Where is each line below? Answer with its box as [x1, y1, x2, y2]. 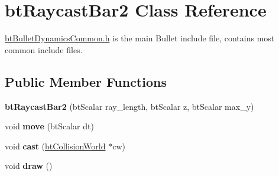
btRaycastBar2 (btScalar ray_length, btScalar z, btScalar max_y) [5, 100, 254, 112]
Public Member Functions [5, 72, 167, 90]
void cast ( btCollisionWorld [5, 139, 106, 152]
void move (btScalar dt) [5, 120, 94, 132]
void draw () [5, 159, 53, 172]
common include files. [5, 43, 83, 56]
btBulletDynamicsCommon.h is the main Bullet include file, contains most [5, 32, 275, 44]
